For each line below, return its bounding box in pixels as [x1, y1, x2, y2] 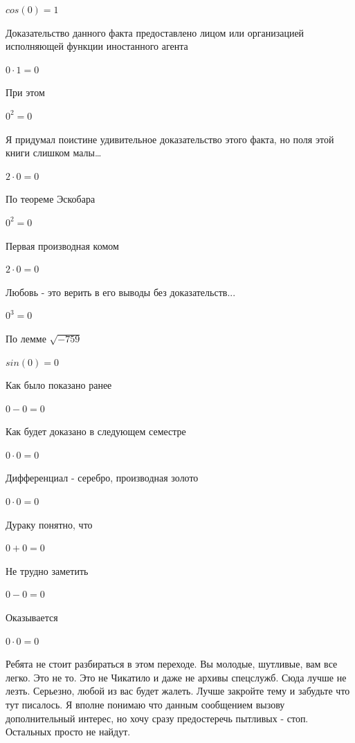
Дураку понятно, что [6, 517, 93, 531]
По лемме [6, 331, 46, 345]
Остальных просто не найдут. [6, 724, 131, 739]
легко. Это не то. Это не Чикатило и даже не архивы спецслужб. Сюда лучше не [6, 670, 347, 684]
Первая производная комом [6, 238, 119, 253]
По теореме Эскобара [6, 192, 95, 206]
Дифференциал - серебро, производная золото [6, 470, 199, 485]
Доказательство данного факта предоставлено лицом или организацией [6, 25, 304, 39]
